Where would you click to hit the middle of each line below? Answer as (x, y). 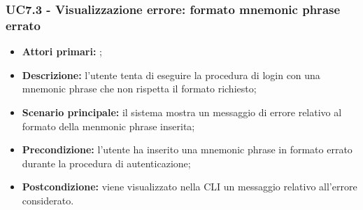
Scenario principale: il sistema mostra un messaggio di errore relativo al (182, 112)
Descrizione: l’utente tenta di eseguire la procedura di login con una (171, 75)
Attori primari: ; (62, 51)
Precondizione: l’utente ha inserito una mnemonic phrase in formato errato (187, 149)
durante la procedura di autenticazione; (106, 163)
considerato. (48, 200)
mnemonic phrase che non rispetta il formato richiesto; (139, 89)
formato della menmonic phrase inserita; (108, 126)
